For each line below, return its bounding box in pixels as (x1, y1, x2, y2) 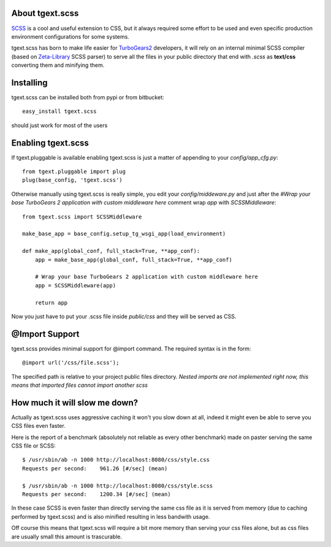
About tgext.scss (11, 8, 79, 18)
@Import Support (11, 328, 80, 339)
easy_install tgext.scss (22, 108, 97, 115)
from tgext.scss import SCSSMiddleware (22, 213, 142, 220)
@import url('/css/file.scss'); (22, 359, 120, 367)
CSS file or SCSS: (11, 442, 56, 449)
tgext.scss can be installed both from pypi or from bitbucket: (11, 93, 165, 101)
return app (34, 299, 68, 306)
